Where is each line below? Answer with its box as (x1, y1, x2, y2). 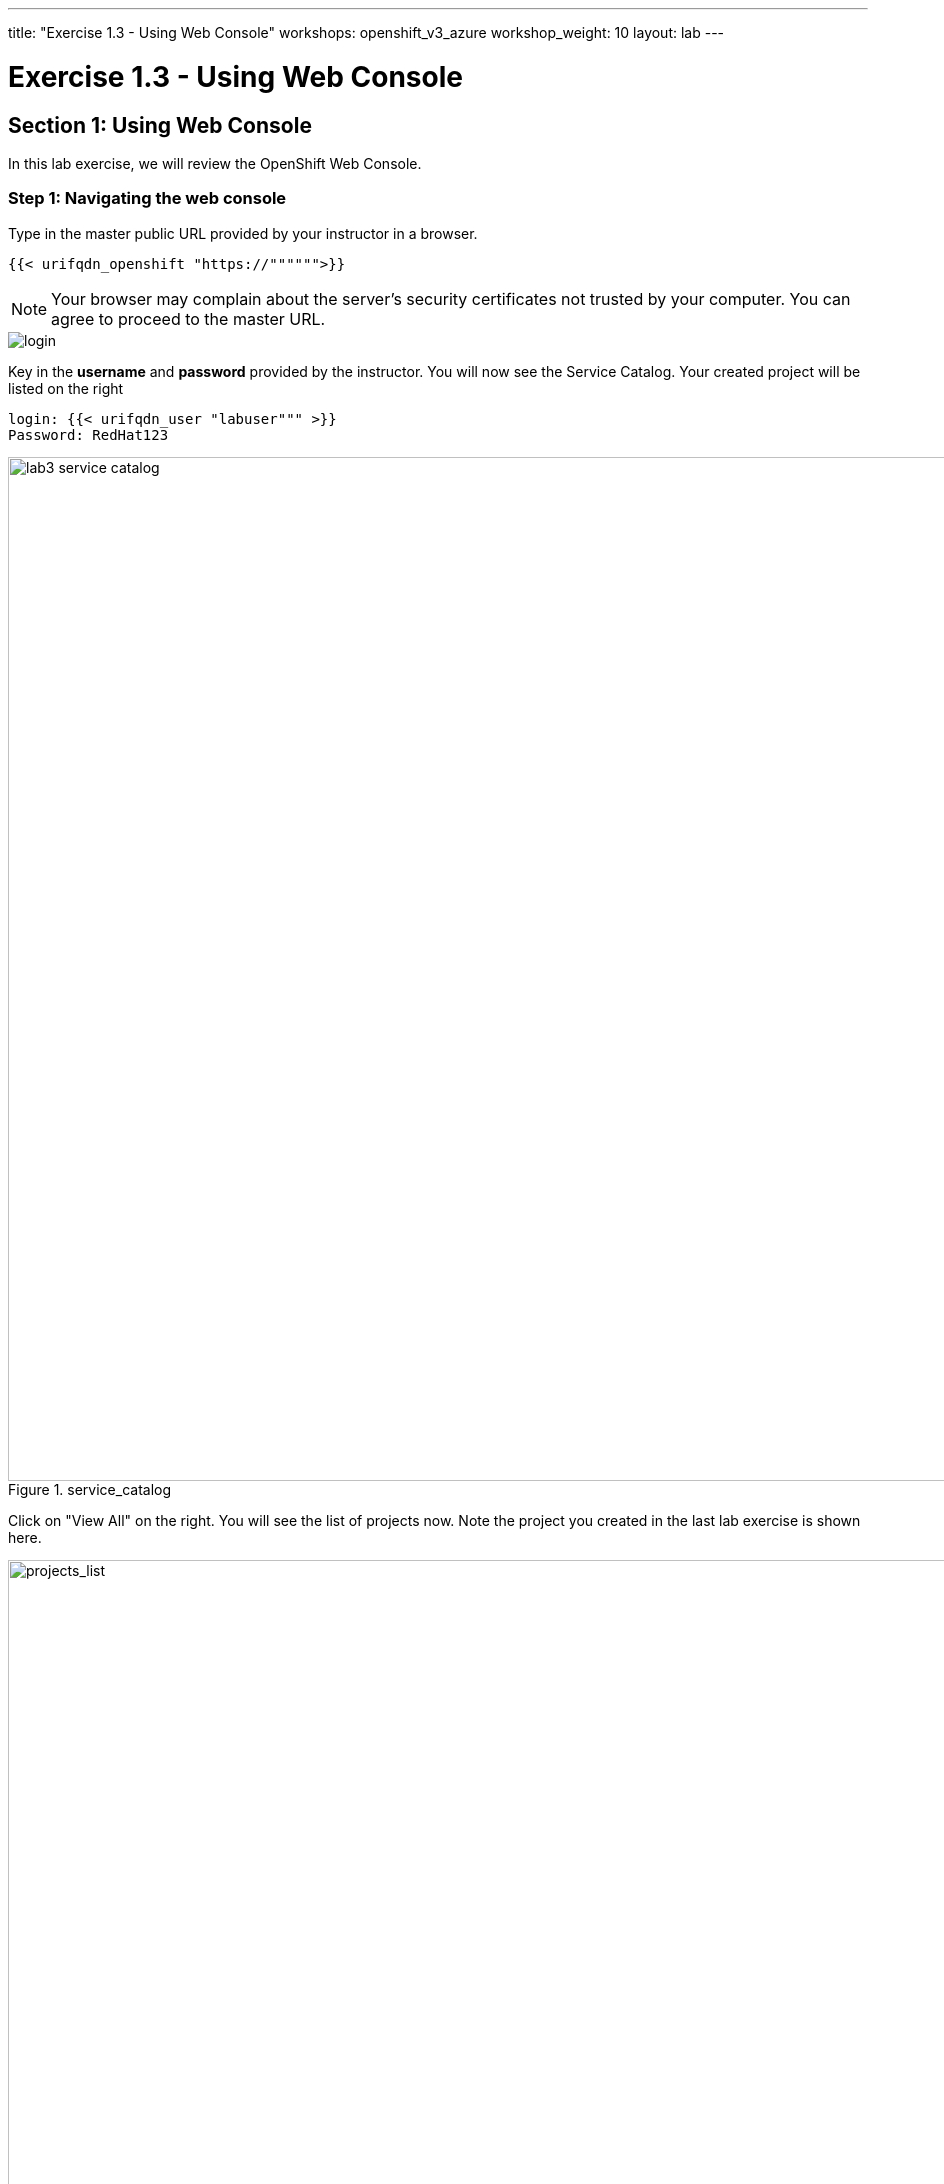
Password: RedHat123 (8, 426, 169, 443)
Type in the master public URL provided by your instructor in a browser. (8, 224, 478, 242)
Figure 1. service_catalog (8, 1480, 172, 1498)
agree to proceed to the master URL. (51, 308, 326, 329)
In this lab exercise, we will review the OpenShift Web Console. (8, 154, 422, 172)
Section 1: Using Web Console (8, 112, 312, 138)
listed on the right (8, 379, 124, 397)
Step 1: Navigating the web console (8, 188, 287, 209)
